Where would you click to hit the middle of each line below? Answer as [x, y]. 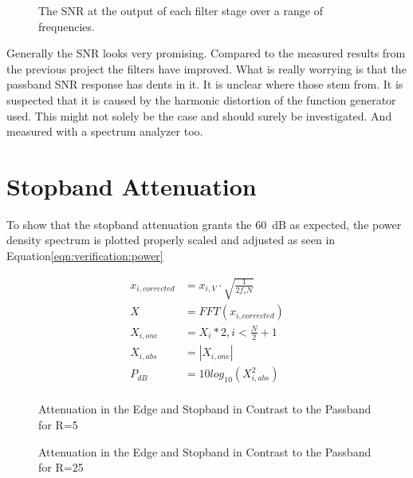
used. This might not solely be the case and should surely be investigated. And [199, 115]
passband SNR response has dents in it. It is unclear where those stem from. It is [205, 84]
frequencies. [67, 26]
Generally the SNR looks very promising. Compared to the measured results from [206, 53]
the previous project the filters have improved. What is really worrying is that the [206, 68]
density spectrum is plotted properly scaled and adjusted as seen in [171, 240]
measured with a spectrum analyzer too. [105, 131]
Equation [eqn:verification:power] [85, 256]
